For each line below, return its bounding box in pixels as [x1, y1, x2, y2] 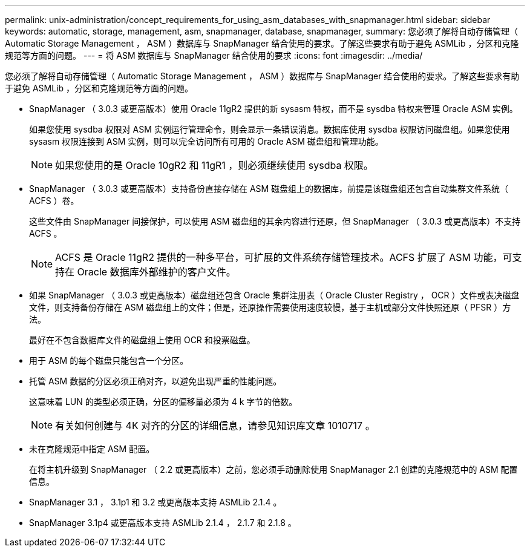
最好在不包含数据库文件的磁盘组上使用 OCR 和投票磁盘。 [29, 335, 255, 345]
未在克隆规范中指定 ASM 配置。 [29, 444, 155, 454]
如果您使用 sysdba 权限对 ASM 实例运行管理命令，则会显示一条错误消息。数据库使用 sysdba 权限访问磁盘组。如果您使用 [29, 124, 510, 134]
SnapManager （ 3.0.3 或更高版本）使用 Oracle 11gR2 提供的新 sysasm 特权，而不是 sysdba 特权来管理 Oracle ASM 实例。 [29, 103, 518, 114]
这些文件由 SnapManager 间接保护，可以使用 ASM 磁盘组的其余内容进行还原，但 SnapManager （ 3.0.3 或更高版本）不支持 [29, 216, 521, 226]
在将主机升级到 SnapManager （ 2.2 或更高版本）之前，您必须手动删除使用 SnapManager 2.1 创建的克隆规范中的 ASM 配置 [29, 464, 518, 475]
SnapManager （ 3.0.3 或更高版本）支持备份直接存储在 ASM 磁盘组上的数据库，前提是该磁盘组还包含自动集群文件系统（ [29, 183, 509, 194]
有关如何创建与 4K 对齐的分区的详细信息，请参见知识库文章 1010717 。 [55, 419, 375, 432]
